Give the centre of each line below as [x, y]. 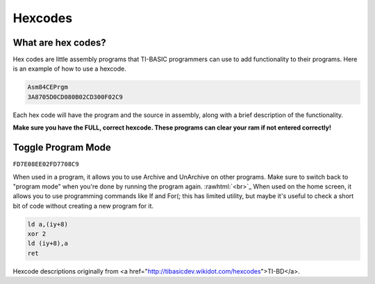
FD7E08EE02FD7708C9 [46, 164]
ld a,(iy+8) [48, 224]
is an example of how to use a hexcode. [69, 69]
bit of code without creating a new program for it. [83, 206]
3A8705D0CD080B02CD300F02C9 [75, 97]
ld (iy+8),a [48, 243]
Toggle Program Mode [62, 148]
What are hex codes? [60, 43]
